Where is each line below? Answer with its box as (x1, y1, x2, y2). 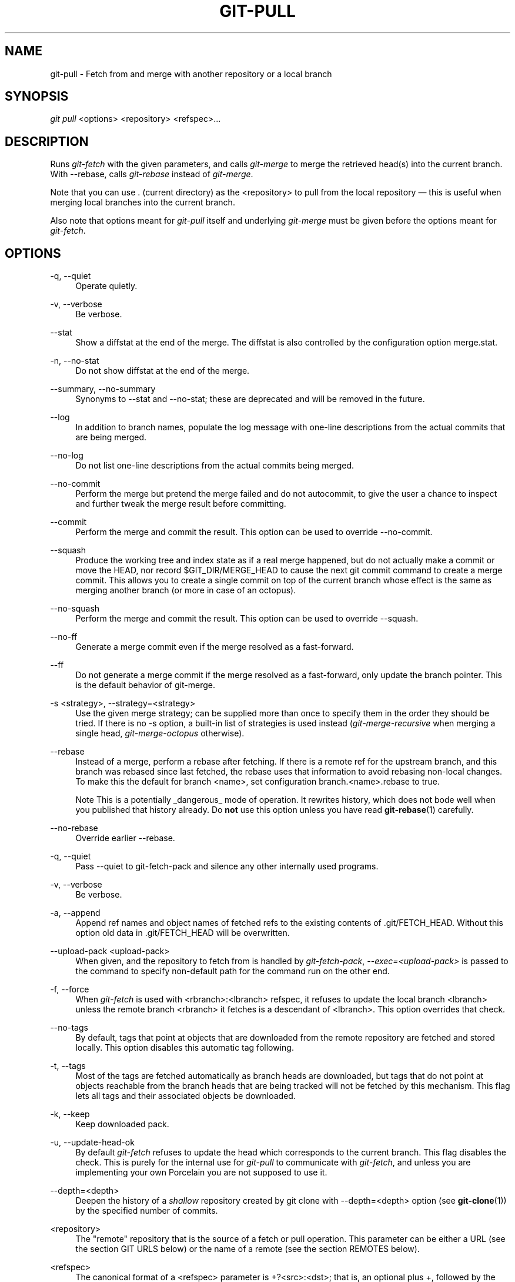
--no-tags (50, 1022, 88, 1033)
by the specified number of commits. (75, 1205, 218, 1216)
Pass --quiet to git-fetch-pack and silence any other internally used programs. (75, 861, 379, 872)
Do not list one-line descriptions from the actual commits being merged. (75, 460, 355, 471)
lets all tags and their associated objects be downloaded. (75, 1091, 296, 1101)
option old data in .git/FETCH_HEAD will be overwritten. (75, 928, 290, 938)
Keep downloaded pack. (75, 1119, 169, 1130)
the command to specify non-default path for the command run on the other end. (75, 966, 390, 977)
